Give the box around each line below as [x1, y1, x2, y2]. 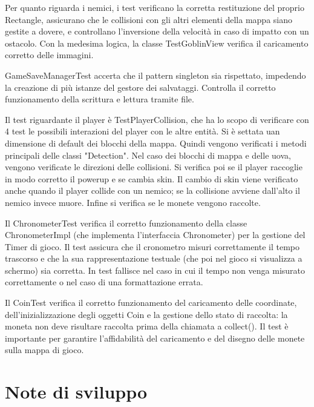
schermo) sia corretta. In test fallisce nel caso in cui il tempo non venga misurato [5, 263, 306, 276]
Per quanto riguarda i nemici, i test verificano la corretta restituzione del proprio [5, 1, 304, 13]
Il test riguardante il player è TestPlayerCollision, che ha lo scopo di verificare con [5, 113, 309, 125]
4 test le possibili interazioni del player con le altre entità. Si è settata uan [5, 125, 280, 137]
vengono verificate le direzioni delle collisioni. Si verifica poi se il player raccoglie [5, 160, 303, 173]
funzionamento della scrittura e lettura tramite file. [5, 93, 194, 105]
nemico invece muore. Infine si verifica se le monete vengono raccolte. [5, 196, 261, 208]
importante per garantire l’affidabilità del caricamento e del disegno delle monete [5, 331, 305, 344]
